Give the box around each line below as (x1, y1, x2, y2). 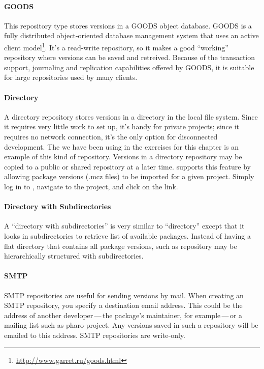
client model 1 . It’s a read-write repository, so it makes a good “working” (4, 40, 228, 52)
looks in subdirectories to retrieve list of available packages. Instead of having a (4, 230, 251, 241)
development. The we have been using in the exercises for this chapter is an (4, 141, 239, 152)
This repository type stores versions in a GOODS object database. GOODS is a (4, 20, 252, 31)
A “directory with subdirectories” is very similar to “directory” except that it (4, 220, 245, 231)
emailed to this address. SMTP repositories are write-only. (4, 329, 185, 340)
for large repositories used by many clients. (4, 72, 138, 82)
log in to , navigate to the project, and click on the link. (4, 181, 178, 191)
